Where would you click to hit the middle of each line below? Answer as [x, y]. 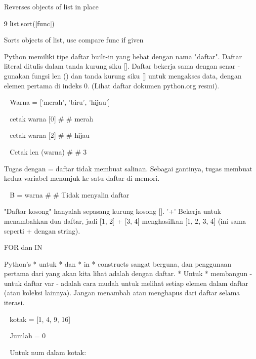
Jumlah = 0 [28, 336]
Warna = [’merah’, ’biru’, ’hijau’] [60, 102]
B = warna [26, 194]
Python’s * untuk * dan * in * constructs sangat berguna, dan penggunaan [118, 263]
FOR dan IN [23, 247]
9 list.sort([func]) [29, 23]
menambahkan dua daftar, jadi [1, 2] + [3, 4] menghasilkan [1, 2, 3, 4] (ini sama [125, 220]
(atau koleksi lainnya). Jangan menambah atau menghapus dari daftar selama [122, 293]
